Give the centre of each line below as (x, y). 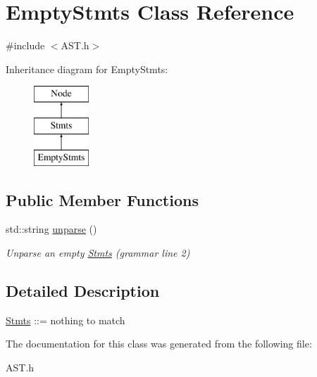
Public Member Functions (102, 199)
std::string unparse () (51, 229)
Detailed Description (83, 291)
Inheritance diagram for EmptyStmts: (87, 69)
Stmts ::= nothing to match (66, 320)
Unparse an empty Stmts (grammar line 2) (98, 253)
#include (25, 45)
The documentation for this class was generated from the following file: (159, 344)
